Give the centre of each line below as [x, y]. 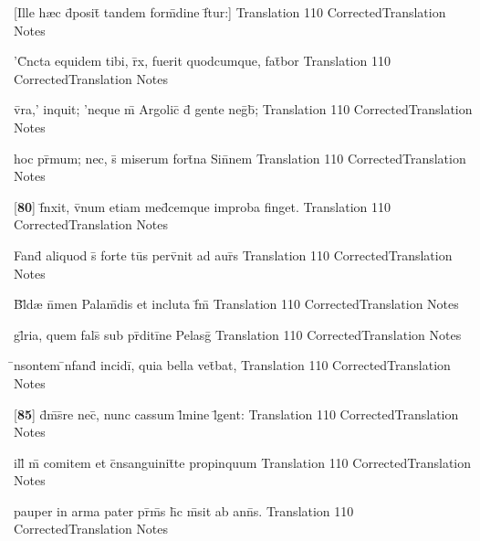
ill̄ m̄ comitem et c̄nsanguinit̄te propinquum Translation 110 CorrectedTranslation [243, 462]
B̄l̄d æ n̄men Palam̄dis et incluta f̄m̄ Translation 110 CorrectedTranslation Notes [236, 304]
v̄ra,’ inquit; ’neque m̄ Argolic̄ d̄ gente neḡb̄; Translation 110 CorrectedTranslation [243, 109]
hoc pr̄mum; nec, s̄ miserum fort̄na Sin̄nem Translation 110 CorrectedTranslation [240, 158]
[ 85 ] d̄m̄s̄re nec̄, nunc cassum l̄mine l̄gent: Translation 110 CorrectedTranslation [236, 414]
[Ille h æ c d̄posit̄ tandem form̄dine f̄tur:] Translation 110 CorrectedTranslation [230, 12]
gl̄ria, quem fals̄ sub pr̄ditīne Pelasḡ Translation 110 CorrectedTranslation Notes [238, 334]
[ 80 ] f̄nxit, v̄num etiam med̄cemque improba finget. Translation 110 [202, 206]
